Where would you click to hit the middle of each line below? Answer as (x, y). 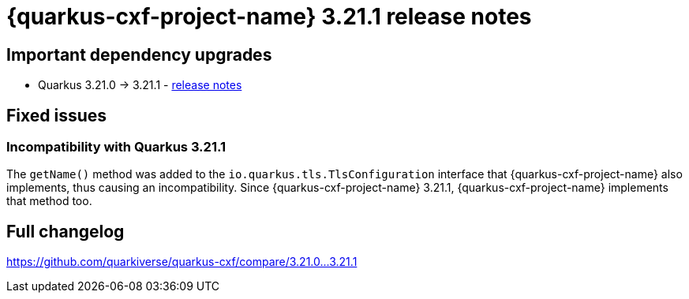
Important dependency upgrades (139, 54)
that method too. (49, 201)
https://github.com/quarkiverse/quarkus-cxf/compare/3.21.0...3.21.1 (182, 262)
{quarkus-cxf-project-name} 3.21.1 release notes (269, 17)
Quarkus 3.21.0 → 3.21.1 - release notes (140, 85)
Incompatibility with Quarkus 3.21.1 (116, 147)
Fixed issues (57, 115)
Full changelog (66, 231)
